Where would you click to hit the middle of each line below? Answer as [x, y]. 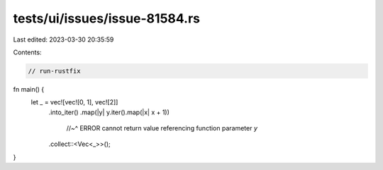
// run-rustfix [54, 71]
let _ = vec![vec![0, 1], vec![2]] [74, 102]
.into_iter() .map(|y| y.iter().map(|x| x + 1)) [109, 112]
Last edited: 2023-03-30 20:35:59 [63, 40]
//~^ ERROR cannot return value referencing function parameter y [162, 128]
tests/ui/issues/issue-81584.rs [106, 18]
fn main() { [29, 89]
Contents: [27, 52]
